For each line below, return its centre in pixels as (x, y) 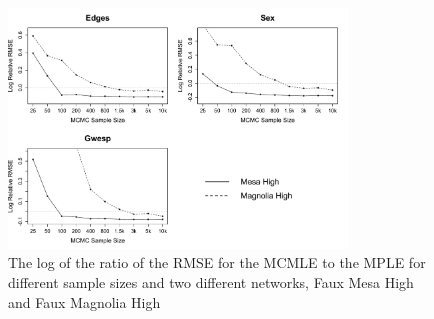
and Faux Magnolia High (84, 301)
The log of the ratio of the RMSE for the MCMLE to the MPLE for (217, 262)
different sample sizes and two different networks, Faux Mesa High (211, 281)
